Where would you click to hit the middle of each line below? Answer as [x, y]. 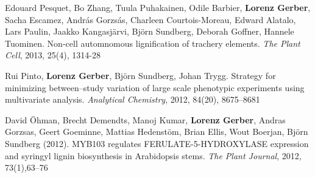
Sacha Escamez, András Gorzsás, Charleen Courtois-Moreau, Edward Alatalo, [150, 19]
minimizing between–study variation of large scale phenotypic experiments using [155, 87]
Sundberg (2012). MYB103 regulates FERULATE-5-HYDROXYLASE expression [157, 143]
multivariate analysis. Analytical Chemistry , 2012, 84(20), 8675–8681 [133, 99]
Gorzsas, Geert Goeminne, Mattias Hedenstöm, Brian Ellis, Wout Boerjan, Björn [157, 132]
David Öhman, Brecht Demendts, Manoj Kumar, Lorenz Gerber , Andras [145, 119]
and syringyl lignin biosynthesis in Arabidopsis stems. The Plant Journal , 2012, [153, 155]
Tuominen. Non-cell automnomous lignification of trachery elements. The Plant [153, 43]
